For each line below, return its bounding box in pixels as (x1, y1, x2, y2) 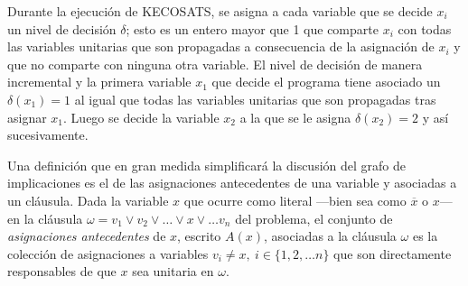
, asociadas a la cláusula (264, 226, 397, 245)
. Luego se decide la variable (63, 107, 220, 126)
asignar (7, 107, 47, 126)
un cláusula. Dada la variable (7, 190, 169, 209)
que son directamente (333, 244, 452, 263)
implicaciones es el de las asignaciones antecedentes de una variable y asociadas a (7, 173, 457, 192)
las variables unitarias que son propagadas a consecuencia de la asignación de (7, 37, 435, 56)
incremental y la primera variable (7, 72, 192, 91)
